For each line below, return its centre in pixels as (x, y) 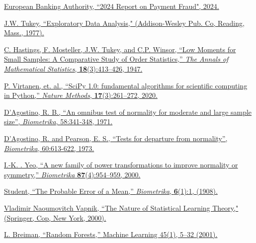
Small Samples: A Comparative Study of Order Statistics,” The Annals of (116, 59)
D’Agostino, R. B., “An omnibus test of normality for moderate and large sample (128, 112)
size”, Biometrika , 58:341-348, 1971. (58, 121)
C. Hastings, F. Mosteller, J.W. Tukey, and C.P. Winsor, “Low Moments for (120, 49)
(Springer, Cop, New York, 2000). (55, 217)
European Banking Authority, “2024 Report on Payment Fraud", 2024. (112, 6)
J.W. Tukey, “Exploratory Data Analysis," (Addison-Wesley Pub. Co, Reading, (124, 23)
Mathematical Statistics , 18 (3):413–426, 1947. (73, 68)
